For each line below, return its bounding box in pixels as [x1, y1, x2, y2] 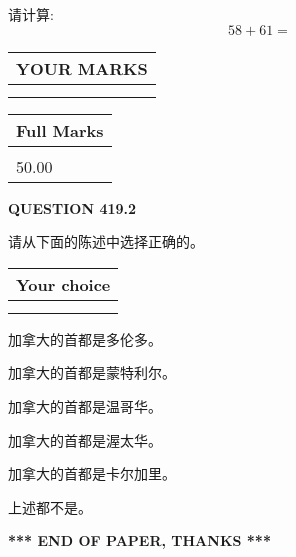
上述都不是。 [8, 496, 92, 517]
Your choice [16, 272, 111, 296]
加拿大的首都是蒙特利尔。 [8, 362, 176, 383]
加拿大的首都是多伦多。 [8, 328, 162, 349]
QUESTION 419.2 [8, 197, 137, 218]
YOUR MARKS [16, 56, 148, 80]
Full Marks [16, 118, 104, 142]
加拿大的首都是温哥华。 [8, 395, 162, 416]
